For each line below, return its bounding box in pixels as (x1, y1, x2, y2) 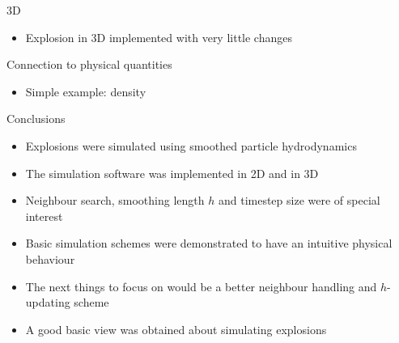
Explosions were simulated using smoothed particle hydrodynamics (25, 137, 357, 154)
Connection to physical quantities (6, 56, 172, 73)
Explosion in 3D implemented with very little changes (25, 28, 292, 45)
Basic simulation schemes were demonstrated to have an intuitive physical (25, 235, 393, 252)
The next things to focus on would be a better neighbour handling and (25, 277, 377, 294)
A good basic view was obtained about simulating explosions (25, 320, 327, 337)
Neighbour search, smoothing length (25, 192, 205, 209)
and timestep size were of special (218, 192, 380, 209)
